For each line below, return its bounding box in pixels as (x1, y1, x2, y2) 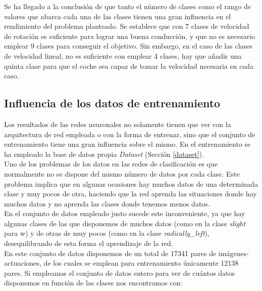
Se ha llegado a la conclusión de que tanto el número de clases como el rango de (4, 1, 251, 11)
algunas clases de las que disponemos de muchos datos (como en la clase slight (4, 218, 246, 228)
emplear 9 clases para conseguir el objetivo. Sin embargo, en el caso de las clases (4, 40, 252, 51)
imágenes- (218, 247, 249, 258)
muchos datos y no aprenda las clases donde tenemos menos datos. (4, 198, 210, 209)
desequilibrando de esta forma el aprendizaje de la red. (4, 238, 173, 248)
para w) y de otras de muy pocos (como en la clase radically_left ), (4, 228, 209, 238)
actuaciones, (4, 258, 41, 268)
